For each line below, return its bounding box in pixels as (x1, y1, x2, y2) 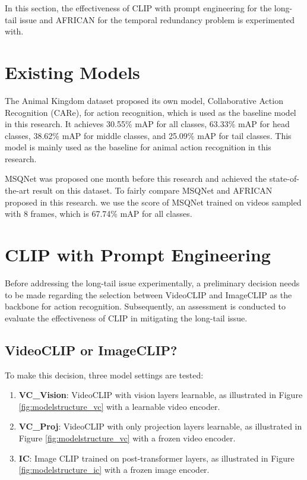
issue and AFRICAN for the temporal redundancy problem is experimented (19, 13, 295, 26)
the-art (5, 184, 30, 197)
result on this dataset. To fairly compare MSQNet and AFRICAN (32, 184, 273, 197)
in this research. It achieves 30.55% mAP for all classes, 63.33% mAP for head (5, 118, 290, 130)
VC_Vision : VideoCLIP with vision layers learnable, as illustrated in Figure (18, 389, 303, 401)
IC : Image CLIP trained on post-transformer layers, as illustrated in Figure (18, 451, 295, 464)
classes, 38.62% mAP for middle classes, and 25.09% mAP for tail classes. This (5, 129, 292, 141)
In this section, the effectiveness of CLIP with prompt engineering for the (5, 2, 272, 14)
